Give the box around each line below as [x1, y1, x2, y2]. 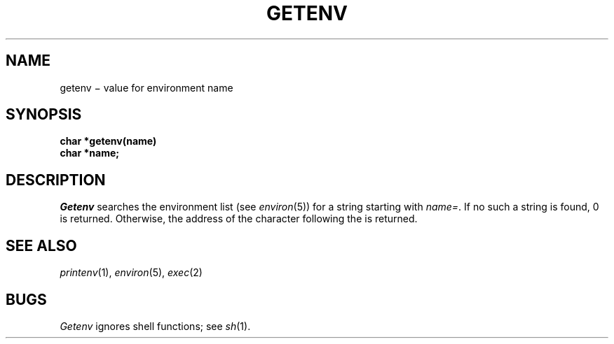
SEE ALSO [6, 236, 77, 255]
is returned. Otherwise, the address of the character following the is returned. [60, 213, 418, 225]
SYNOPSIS [6, 106, 82, 124]
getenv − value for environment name [60, 81, 233, 94]
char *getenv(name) [60, 135, 157, 148]
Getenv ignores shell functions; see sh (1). [60, 320, 251, 332]
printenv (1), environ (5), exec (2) [60, 266, 203, 279]
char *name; [60, 147, 120, 159]
